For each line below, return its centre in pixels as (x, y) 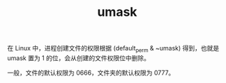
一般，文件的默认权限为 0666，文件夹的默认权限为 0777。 (91, 73)
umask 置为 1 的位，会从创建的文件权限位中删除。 (78, 58)
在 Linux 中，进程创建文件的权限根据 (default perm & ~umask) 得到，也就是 (113, 49)
